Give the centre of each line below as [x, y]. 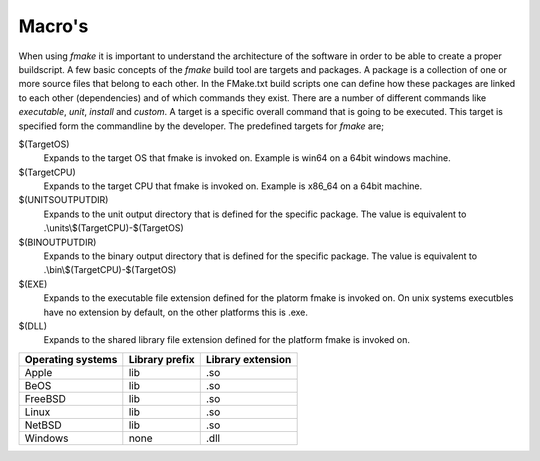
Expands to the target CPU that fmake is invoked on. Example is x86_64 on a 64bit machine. [233, 186]
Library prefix [161, 359]
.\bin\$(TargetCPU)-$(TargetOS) [110, 270]
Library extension [248, 359]
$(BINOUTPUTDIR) [57, 242]
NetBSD [43, 425]
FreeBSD [45, 398]
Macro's [53, 26]
